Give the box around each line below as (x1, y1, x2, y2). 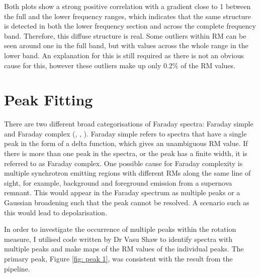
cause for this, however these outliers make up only (4, 60, 161, 70)
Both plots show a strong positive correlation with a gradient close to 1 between (4, 1, 251, 11)
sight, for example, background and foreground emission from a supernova (4, 177, 232, 188)
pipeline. (4, 263, 30, 273)
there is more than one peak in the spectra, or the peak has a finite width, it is (4, 148, 247, 159)
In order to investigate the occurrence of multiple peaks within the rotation (4, 224, 236, 234)
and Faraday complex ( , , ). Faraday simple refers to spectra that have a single (4, 128, 247, 138)
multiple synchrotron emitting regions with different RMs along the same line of (4, 168, 251, 178)
